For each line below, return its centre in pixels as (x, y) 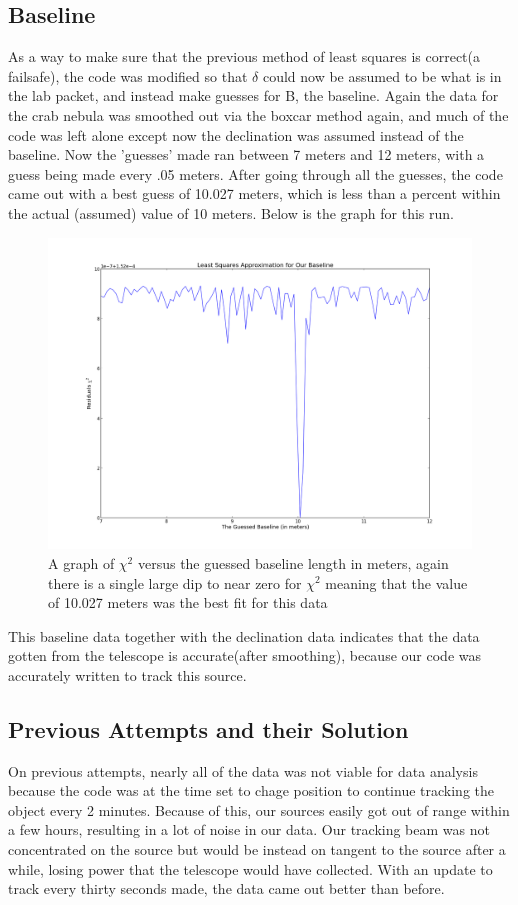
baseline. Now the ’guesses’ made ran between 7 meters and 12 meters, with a (246, 154)
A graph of (81, 562)
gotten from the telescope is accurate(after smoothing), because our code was (244, 655)
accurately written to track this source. (127, 674)
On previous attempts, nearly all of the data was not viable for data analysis (243, 770)
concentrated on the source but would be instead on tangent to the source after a (257, 849)
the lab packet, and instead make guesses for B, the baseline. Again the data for (253, 95)
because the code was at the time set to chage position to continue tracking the (251, 790)
